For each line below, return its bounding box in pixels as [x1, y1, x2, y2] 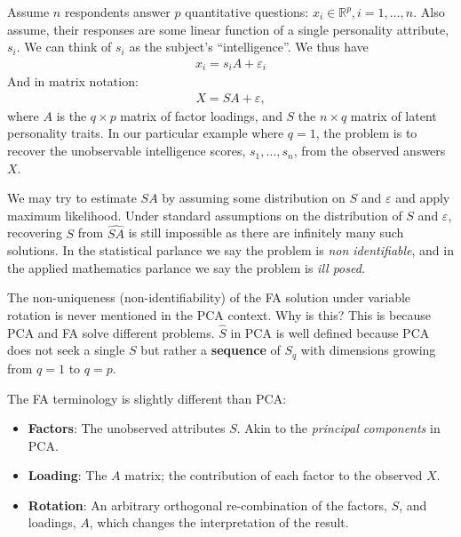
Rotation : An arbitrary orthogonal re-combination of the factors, [28, 495, 387, 514]
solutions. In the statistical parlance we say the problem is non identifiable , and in [7, 241, 454, 260]
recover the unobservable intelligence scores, [7, 141, 246, 160]
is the [56, 106, 87, 124]
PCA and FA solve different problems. [7, 323, 215, 341]
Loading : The [28, 466, 107, 485]
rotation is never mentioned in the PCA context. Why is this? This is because [7, 306, 432, 325]
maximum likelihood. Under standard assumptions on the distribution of [7, 205, 402, 224]
